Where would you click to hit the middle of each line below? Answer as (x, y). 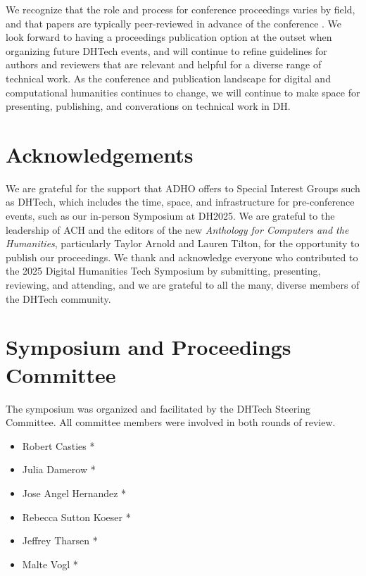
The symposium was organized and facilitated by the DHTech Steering (158, 408)
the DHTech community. (58, 298)
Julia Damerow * (59, 469)
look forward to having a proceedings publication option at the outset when (169, 37)
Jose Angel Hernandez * (74, 493)
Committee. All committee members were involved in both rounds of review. (171, 422)
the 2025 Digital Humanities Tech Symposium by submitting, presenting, (163, 271)
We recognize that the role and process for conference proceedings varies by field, (181, 9)
